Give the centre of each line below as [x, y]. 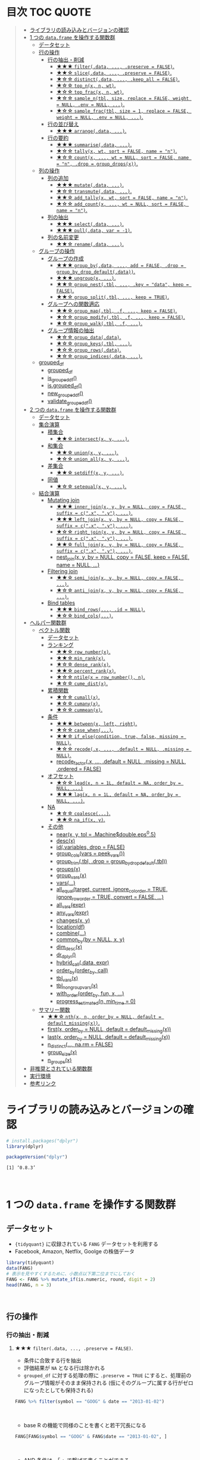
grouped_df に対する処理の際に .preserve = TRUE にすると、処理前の [107, 1375]
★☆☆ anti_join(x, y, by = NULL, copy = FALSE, [119, 590]
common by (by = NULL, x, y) [90, 940]
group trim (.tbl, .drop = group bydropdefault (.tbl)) [112, 862]
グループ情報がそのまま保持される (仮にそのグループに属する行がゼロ [108, 1383]
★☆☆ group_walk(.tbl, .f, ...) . [99, 323]
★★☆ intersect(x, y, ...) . [93, 438]
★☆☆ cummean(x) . [79, 709]
